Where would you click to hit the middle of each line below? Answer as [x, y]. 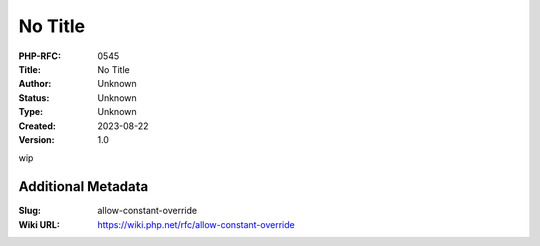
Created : [37, 126]
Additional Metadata [83, 186]
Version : [36, 139]
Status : [34, 97]
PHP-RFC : [40, 56]
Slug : [30, 211]
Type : [31, 112]
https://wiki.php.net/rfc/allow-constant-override [196, 224]
